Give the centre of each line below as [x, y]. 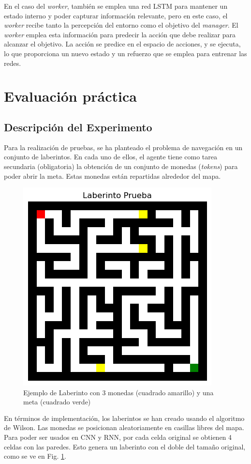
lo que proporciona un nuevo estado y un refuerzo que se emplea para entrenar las [125, 53]
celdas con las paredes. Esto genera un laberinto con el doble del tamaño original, [125, 446]
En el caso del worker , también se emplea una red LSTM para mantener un [116, 6]
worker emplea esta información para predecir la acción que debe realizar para [120, 34]
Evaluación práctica [70, 96]
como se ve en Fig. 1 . [35, 456]
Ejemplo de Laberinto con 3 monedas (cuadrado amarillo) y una [118, 392]
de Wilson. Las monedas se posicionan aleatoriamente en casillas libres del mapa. [124, 427]
